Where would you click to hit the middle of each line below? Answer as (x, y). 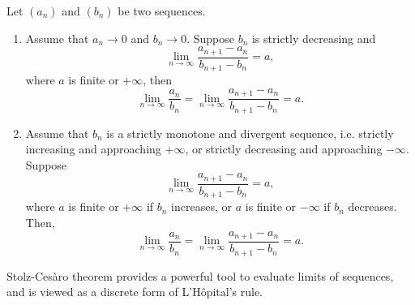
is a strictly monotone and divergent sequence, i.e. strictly (250, 133)
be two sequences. (162, 11)
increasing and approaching (93, 149)
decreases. (372, 206)
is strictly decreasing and (314, 38)
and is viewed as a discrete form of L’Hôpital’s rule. (135, 292)
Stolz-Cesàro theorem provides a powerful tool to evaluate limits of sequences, (200, 275)
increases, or (202, 206)
